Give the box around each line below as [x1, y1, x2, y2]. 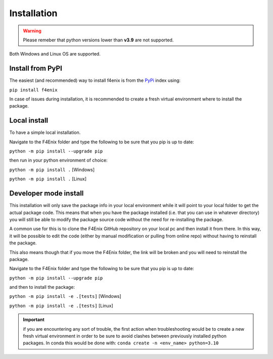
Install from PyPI [9, 64, 63, 73]
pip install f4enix [9, 87, 58, 93]
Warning [23, 28, 41, 34]
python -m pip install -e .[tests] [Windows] [9, 293, 121, 299]
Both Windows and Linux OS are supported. [9, 51, 101, 57]
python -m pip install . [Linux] [9, 176, 87, 182]
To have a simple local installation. [9, 129, 81, 136]
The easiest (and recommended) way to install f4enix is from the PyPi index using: [9, 77, 181, 83]
